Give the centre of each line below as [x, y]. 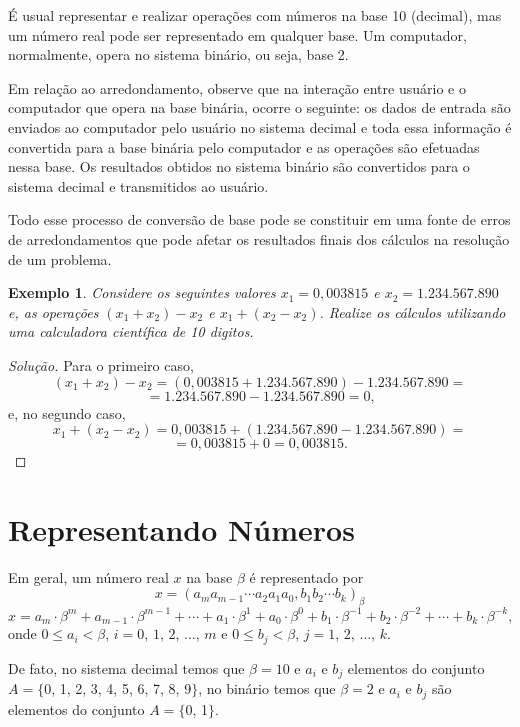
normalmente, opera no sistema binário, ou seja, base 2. [178, 54]
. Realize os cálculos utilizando [412, 311]
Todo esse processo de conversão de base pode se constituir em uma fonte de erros [259, 219]
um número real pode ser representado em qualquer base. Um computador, [237, 34]
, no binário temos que [267, 688]
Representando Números [181, 528]
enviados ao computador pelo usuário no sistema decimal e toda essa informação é [260, 126]
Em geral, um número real [88, 576]
